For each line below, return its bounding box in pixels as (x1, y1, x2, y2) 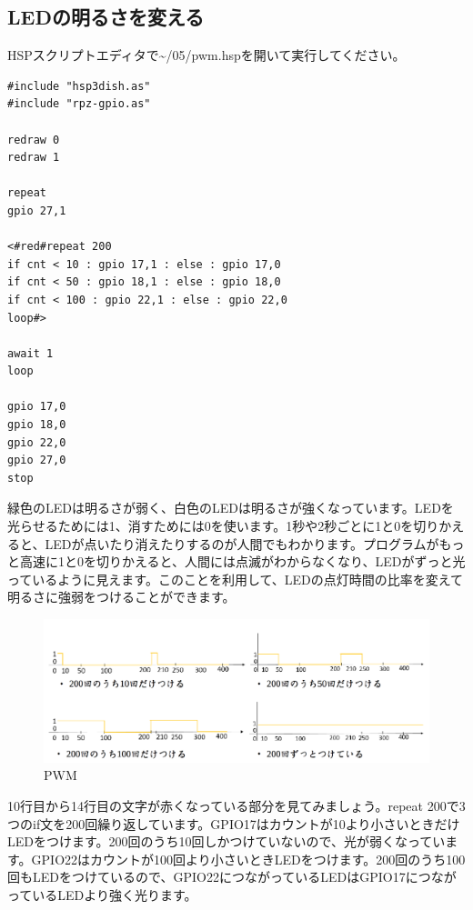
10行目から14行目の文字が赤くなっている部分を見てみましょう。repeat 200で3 (7, 795, 466, 815)
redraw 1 (7, 151, 60, 165)
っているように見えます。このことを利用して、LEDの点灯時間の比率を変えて (7, 569, 464, 588)
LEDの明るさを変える (7, 3, 205, 31)
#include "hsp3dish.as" (7, 79, 151, 93)
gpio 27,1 (7, 204, 66, 217)
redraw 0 (7, 133, 60, 146)
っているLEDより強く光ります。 (7, 885, 197, 904)
